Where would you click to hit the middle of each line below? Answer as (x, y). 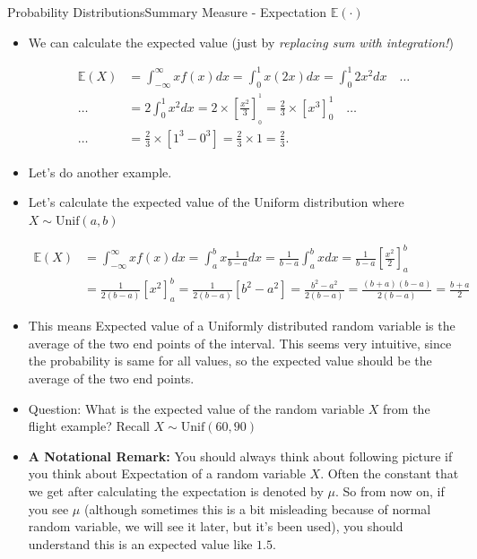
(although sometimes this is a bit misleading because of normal (257, 508)
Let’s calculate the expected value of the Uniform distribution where (216, 202)
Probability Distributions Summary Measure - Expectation (167, 12)
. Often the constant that (390, 473)
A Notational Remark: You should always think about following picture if (240, 456)
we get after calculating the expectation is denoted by (176, 491)
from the (407, 408)
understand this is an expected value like (140, 543)
